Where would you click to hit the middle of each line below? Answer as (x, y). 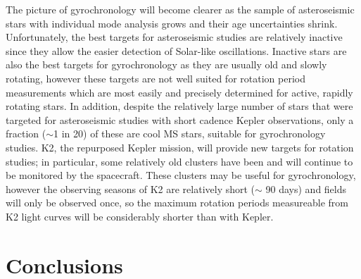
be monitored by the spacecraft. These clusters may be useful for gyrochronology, (181, 175)
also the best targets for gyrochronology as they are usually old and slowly (166, 64)
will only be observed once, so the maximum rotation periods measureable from (177, 203)
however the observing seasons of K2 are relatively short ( (131, 188)
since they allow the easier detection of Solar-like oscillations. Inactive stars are (176, 50)
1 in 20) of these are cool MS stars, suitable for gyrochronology (190, 134)
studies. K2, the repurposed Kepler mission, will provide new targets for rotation (180, 147)
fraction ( (26, 134)
